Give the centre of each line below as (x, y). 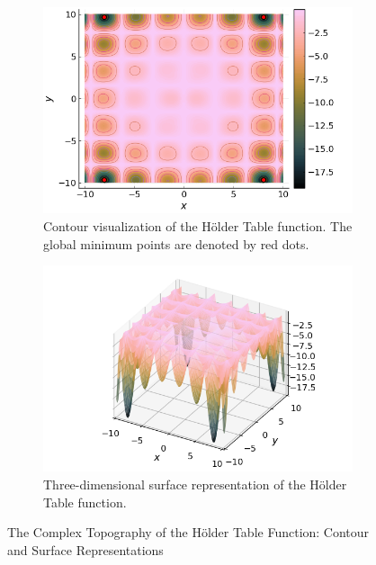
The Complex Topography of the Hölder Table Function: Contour (188, 532)
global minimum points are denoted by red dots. (176, 243)
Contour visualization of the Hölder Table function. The (198, 225)
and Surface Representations (85, 549)
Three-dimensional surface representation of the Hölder (195, 484)
